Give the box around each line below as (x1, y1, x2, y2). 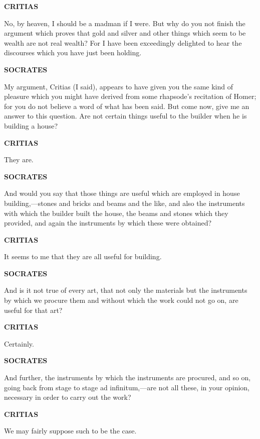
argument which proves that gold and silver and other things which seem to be (4, 28, 246, 38)
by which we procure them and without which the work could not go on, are (4, 295, 238, 305)
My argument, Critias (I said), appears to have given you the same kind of (4, 81, 233, 91)
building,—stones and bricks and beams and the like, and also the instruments (4, 197, 245, 208)
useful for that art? (4, 304, 63, 315)
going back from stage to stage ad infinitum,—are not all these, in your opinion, (4, 382, 249, 392)
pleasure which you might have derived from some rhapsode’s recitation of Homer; (4, 91, 256, 101)
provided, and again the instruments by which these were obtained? (4, 217, 212, 228)
